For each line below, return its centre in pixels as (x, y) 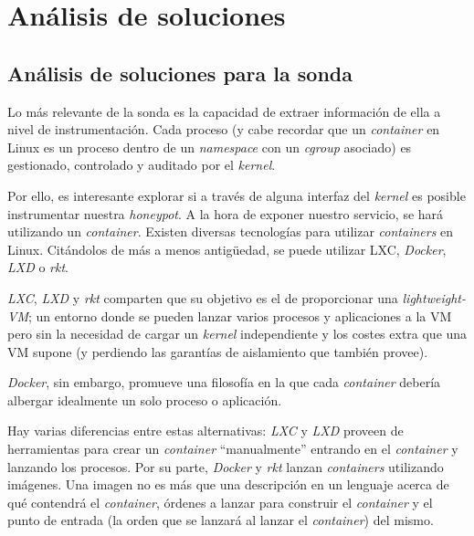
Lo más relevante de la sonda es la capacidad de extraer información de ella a (224, 111)
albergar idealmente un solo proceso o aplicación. (145, 399)
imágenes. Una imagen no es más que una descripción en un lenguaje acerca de (228, 484)
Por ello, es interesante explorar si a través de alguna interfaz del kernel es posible (237, 195)
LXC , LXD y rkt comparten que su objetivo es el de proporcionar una (203, 297)
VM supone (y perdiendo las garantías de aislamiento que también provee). (218, 351)
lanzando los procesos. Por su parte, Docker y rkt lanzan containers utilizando (226, 466)
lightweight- (434, 297)
